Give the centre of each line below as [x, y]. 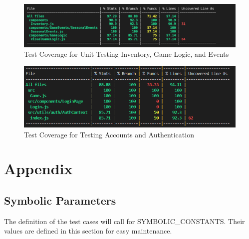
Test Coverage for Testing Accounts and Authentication [109, 134]
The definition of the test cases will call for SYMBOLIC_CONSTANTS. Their [124, 221]
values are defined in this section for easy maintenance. [88, 231]
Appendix [38, 169]
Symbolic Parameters [60, 200]
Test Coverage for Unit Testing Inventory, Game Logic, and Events [126, 54]
